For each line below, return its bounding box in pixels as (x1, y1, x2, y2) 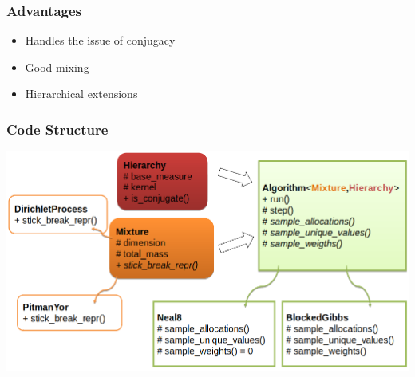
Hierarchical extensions (25, 85, 138, 102)
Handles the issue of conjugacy (25, 32, 176, 49)
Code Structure (6, 119, 109, 139)
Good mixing (25, 58, 89, 75)
